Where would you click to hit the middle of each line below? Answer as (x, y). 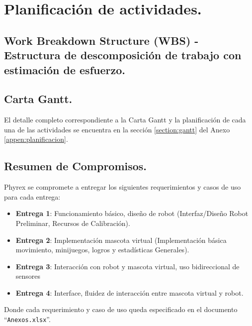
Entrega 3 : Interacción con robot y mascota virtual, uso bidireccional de (127, 266)
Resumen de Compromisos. (76, 166)
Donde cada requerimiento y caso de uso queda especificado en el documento (121, 309)
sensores (28, 276)
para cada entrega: (32, 196)
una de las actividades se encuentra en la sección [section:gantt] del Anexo (117, 129)
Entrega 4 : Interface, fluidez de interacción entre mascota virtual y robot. (129, 292)
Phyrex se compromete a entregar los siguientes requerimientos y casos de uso (123, 187)
